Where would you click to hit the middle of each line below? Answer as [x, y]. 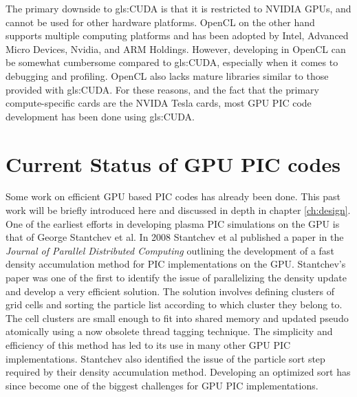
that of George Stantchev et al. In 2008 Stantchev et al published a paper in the [175, 237]
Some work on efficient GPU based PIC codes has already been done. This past [173, 196]
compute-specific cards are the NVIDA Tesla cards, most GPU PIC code [159, 103]
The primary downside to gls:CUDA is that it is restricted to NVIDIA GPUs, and [178, 8]
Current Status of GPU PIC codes [173, 163]
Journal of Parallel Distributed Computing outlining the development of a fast [170, 250]
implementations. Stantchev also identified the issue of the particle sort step [165, 358]
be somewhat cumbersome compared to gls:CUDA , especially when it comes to [172, 62]
